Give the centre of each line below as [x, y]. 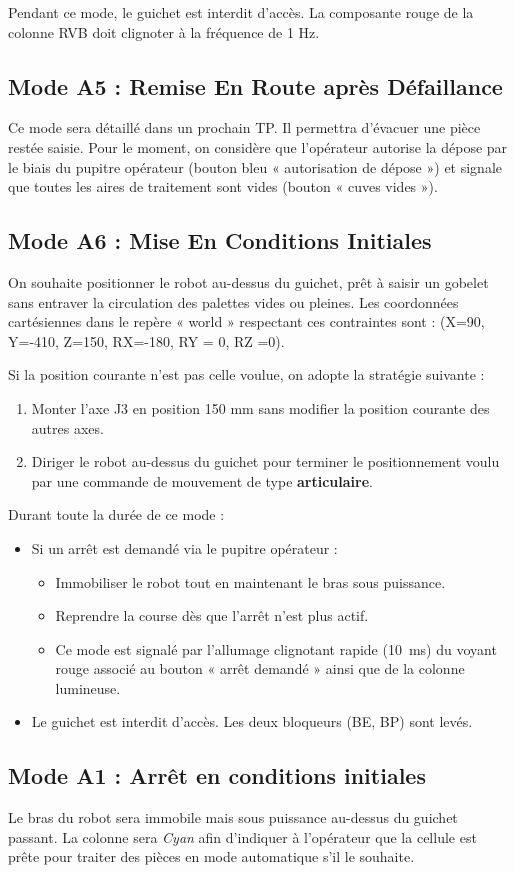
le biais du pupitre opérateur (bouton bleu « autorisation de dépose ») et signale [255, 166]
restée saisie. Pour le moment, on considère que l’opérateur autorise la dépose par [258, 146]
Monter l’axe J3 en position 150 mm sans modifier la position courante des [260, 407]
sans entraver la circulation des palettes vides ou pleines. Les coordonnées [233, 301]
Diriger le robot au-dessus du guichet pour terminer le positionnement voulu [265, 461]
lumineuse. [88, 687]
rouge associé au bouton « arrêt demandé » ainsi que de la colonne [260, 668]
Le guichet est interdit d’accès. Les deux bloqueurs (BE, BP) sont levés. [252, 721]
